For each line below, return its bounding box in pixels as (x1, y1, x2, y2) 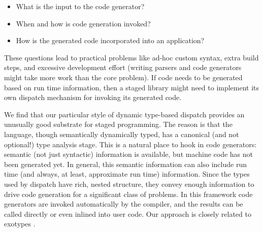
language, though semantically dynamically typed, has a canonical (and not (4, 128, 239, 139)
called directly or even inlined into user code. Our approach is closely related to (4, 208, 251, 219)
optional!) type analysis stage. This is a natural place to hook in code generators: (4, 139, 257, 149)
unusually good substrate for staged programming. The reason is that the (4, 119, 233, 129)
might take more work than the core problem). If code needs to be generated (4, 72, 243, 82)
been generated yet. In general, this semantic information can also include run (4, 158, 247, 169)
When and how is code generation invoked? (16, 18, 151, 28)
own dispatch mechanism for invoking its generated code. (4, 92, 182, 103)
